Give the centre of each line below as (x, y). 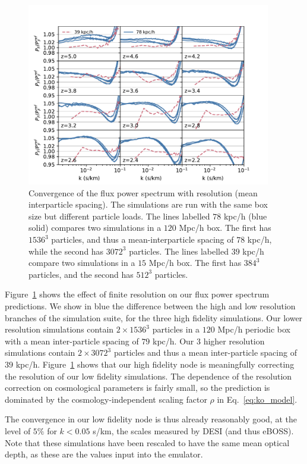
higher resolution (234, 341)
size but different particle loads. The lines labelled (119, 216)
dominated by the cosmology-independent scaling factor (106, 399)
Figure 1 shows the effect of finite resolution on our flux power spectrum (137, 294)
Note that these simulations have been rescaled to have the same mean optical (147, 442)
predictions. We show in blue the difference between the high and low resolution (150, 306)
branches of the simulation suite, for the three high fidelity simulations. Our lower (154, 317)
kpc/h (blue (245, 216)
